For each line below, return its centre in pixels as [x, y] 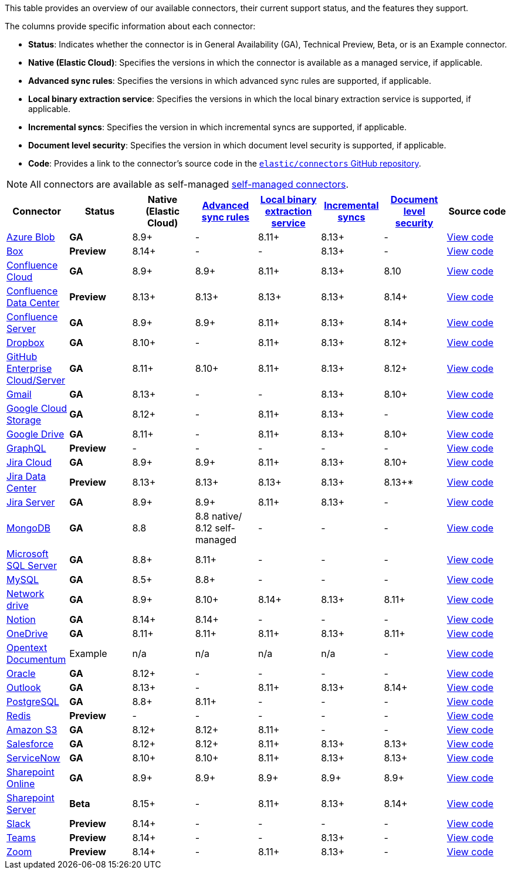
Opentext [27, 648]
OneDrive [27, 634]
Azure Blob [31, 237]
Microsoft [28, 554]
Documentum [36, 659]
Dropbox [26, 343]
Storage [24, 420]
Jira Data [26, 476]
